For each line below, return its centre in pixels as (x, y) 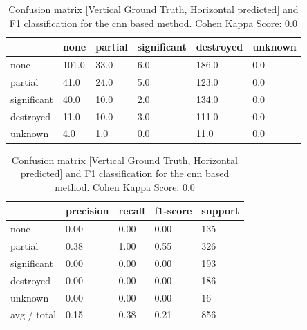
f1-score (173, 211)
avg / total (34, 314)
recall (132, 211)
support (220, 211)
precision (87, 211)
